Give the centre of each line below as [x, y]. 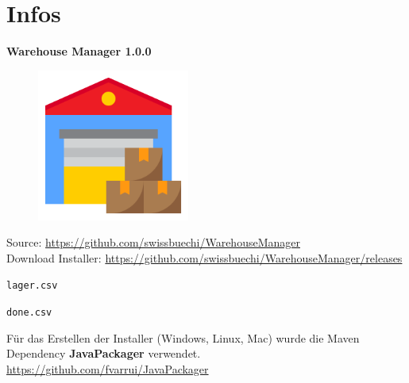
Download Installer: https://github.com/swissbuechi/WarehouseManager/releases [204, 257]
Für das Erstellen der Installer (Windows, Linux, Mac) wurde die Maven [183, 337]
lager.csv [32, 286]
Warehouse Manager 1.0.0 [79, 51]
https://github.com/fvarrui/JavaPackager [108, 368]
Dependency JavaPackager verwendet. [104, 353]
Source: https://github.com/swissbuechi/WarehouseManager [153, 242]
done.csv [29, 313]
